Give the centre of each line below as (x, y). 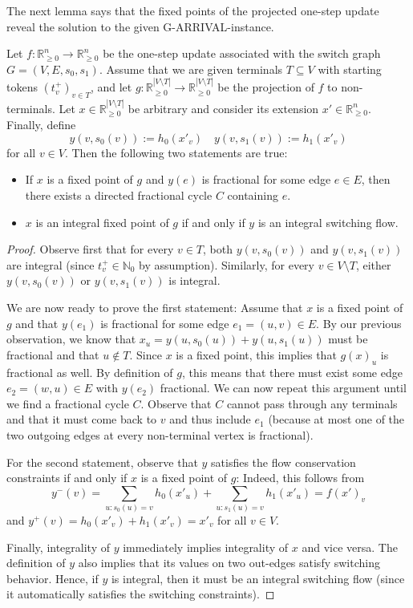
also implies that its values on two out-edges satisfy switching (229, 563)
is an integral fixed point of (102, 222)
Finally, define (41, 125)
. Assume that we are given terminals (191, 69)
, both (218, 249)
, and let (111, 87)
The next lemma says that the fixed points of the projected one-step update (193, 10)
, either (373, 264)
